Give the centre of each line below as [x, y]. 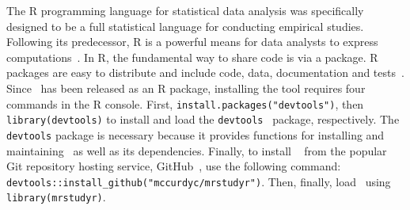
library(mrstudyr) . [56, 197]
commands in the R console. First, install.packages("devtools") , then [185, 103]
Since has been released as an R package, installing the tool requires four [186, 88]
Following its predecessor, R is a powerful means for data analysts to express [192, 42]
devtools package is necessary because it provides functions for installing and [196, 134]
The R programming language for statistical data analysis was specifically [185, 10]
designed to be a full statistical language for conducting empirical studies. [185, 26]
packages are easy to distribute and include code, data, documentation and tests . [205, 73]
